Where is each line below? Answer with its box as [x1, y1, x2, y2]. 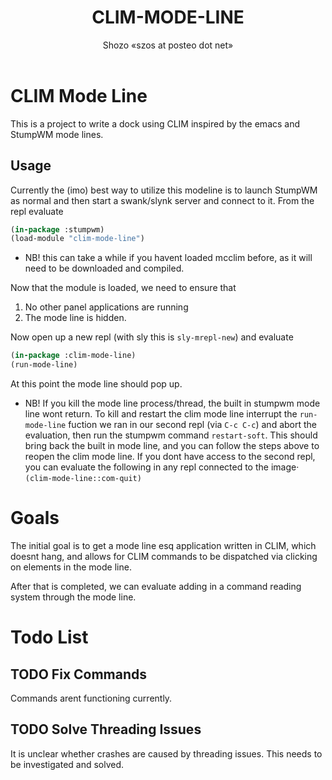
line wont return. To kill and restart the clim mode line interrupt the [24, 408, 298, 420]
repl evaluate [10, 205, 64, 217]
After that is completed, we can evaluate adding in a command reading [10, 580, 302, 592]
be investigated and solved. [10, 758, 125, 770]
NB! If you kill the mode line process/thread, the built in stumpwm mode [24, 397, 321, 409]
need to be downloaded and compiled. [24, 262, 185, 275]
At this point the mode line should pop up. [10, 378, 183, 390]
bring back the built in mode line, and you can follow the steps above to [24, 440, 320, 451]
